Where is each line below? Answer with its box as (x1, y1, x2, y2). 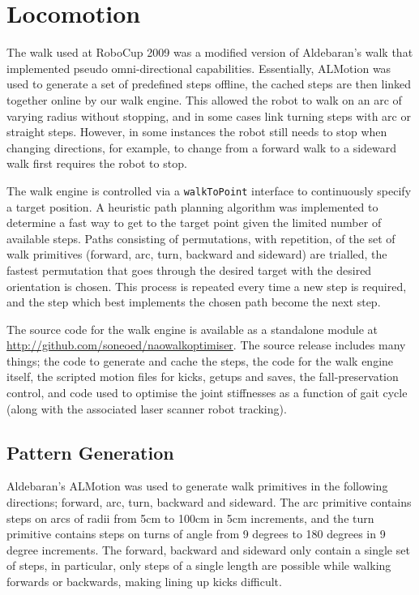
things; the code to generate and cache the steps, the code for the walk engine (6, 352, 394, 369)
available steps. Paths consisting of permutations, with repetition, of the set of (6, 229, 395, 246)
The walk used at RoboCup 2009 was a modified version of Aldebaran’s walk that (6, 44, 413, 61)
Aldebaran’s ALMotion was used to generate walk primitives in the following (6, 477, 388, 494)
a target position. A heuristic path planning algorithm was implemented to (6, 198, 378, 215)
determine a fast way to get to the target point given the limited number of (6, 214, 382, 231)
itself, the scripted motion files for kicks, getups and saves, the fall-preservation (6, 368, 399, 385)
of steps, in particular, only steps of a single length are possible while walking (6, 557, 391, 574)
